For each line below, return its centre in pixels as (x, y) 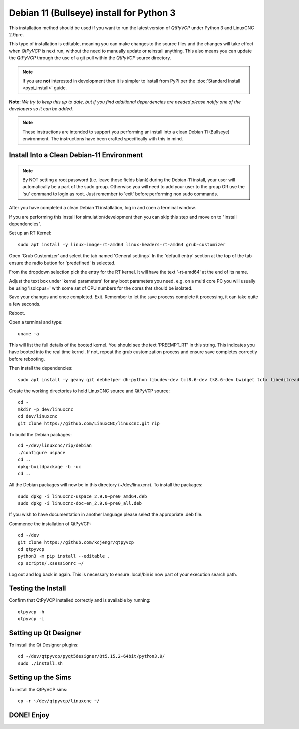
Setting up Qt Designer (45, 633)
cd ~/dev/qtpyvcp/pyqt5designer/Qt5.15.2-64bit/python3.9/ (92, 656)
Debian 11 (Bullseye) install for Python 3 (93, 13)
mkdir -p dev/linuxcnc (46, 409)
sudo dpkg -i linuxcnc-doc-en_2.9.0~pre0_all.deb (80, 504)
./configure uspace (42, 453)
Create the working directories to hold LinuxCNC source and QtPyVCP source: (90, 391)
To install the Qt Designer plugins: (44, 645)
